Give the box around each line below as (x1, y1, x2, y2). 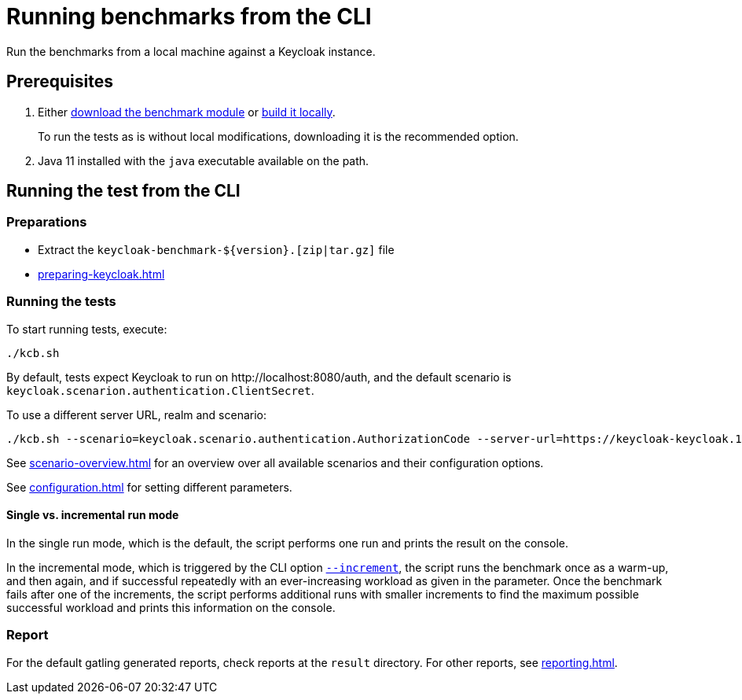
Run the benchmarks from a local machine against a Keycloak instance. (6, 44, 376, 58)
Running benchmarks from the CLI (6, 3, 372, 30)
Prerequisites (6, 72, 113, 92)
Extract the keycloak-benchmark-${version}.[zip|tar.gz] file (38, 242, 395, 256)
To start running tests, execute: (6, 322, 167, 336)
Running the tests (6, 293, 116, 310)
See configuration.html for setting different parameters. (6, 480, 292, 494)
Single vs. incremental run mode (6, 508, 179, 522)
